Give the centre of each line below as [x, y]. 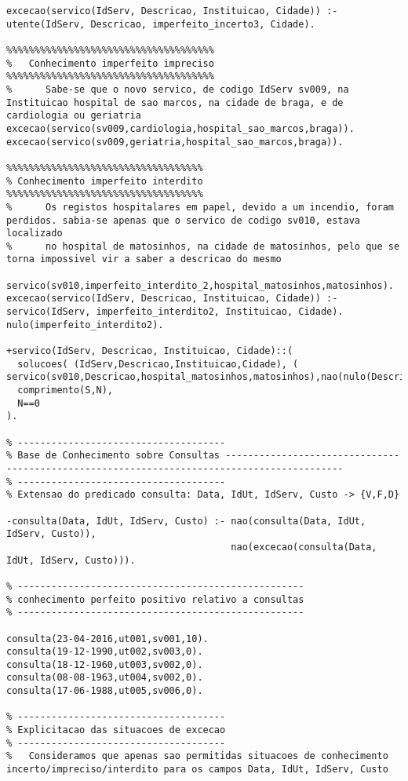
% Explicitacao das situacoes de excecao [116, 730]
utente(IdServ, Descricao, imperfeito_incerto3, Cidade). [161, 24]
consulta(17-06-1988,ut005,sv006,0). [105, 691]
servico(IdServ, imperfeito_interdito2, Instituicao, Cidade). [175, 312]
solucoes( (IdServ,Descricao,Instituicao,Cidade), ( [158, 364]
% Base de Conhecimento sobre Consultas [113, 456]
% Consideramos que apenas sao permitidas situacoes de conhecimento [197, 756]
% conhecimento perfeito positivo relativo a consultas [155, 599]
